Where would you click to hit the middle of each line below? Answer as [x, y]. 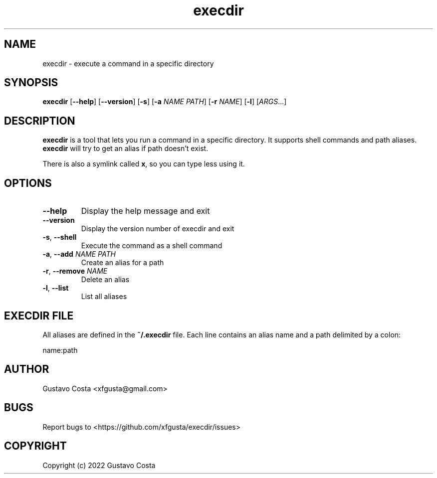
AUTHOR [27, 369]
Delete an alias [105, 280]
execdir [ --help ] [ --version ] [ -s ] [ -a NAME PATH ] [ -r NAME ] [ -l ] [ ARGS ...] [165, 102]
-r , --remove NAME [75, 271]
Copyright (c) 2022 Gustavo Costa [99, 465]
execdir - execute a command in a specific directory [128, 63]
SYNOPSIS [31, 83]
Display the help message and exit [145, 211]
